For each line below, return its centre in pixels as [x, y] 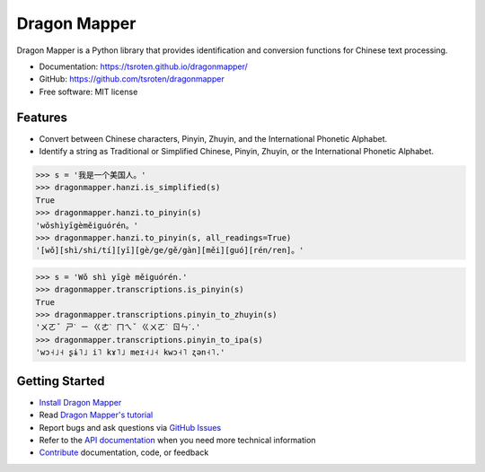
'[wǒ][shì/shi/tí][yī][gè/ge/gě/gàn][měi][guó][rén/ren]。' [170, 250]
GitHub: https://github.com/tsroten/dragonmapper [132, 79]
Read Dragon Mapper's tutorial [96, 415]
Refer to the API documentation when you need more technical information [177, 440]
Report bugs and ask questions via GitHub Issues [130, 427]
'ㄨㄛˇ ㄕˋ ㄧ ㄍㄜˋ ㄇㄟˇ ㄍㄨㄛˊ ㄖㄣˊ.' [118, 327]
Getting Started [61, 381]
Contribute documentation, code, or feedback [124, 452]
